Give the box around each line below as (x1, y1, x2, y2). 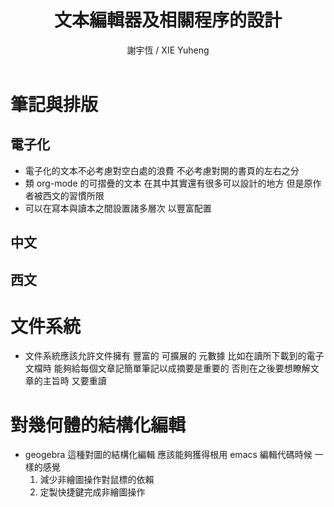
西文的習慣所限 (42, 189, 105, 201)
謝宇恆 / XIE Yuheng (126, 44, 210, 56)
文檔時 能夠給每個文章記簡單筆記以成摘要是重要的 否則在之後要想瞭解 (24, 362, 311, 375)
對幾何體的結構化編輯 (10, 414, 187, 436)
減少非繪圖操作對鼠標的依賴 (39, 474, 155, 486)
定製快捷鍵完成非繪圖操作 (39, 486, 146, 498)
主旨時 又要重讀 (42, 375, 107, 387)
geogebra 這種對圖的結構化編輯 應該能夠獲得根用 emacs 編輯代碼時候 (24, 449, 313, 461)
